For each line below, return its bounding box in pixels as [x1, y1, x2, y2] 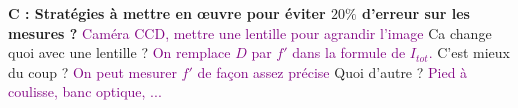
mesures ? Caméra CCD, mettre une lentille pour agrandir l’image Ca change [8, 22, 492, 43]
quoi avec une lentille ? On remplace [8, 42, 231, 63]
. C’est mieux [428, 42, 510, 63]
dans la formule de [292, 42, 406, 63]
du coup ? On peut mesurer [8, 61, 177, 82]
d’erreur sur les [362, 3, 470, 23]
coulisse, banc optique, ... [8, 81, 162, 102]
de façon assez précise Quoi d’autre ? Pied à [197, 61, 468, 82]
